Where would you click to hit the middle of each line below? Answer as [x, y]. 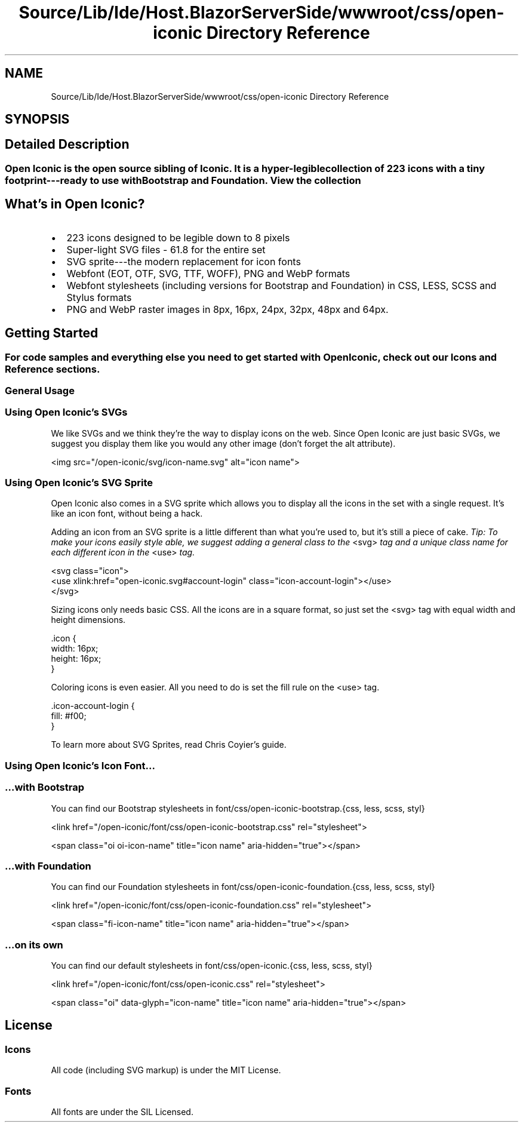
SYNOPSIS [37, 119]
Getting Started [52, 333]
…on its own [34, 945]
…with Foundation [48, 866]
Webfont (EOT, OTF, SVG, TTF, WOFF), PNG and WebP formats [208, 273]
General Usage [40, 390]
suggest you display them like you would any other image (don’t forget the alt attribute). [223, 443]
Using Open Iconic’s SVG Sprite [79, 483]
